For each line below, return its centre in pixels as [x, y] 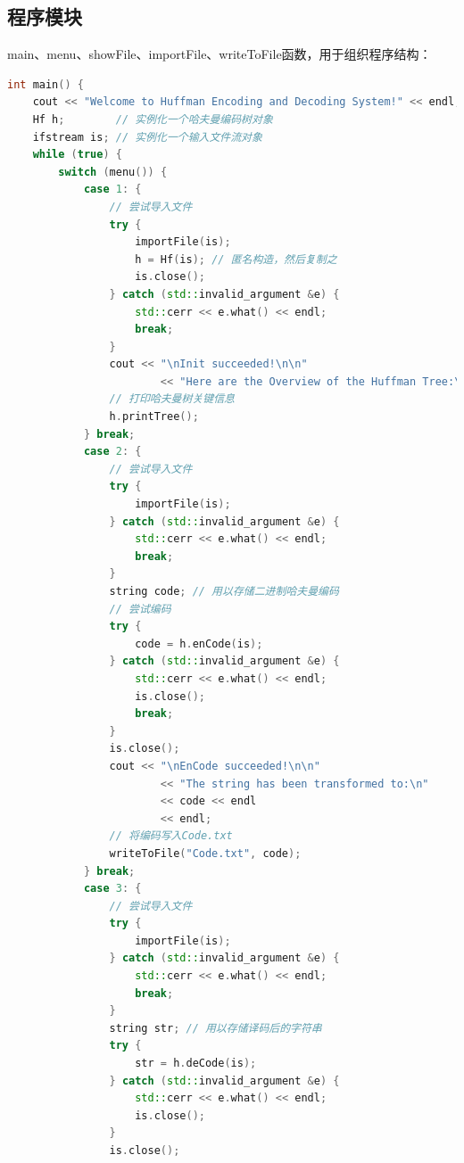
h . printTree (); [154, 417]
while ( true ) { [77, 155]
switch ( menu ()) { [113, 172]
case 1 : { [112, 190]
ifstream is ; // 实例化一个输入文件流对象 [147, 137]
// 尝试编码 [140, 609]
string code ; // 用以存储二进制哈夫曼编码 [224, 592]
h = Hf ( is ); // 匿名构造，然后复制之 [236, 259]
